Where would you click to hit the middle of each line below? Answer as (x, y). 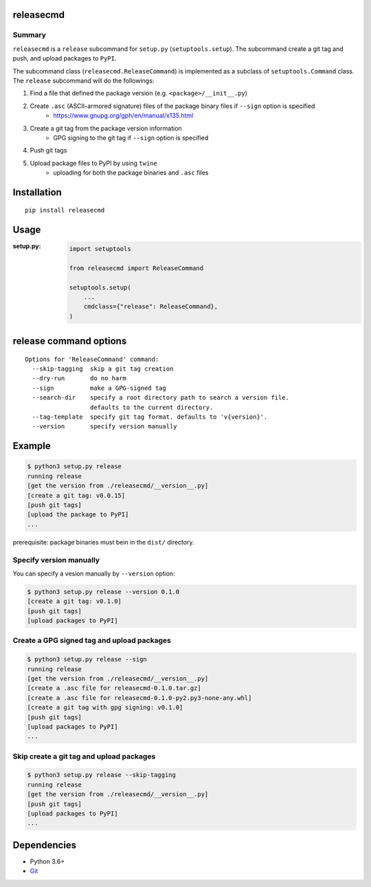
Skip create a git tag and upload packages (84, 756)
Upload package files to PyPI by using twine (93, 163)
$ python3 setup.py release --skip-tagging (102, 775)
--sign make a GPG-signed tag (99, 388)
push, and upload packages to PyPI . (65, 58)
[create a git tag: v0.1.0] (74, 601)
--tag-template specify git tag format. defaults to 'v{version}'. (150, 417)
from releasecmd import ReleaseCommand (136, 268)
